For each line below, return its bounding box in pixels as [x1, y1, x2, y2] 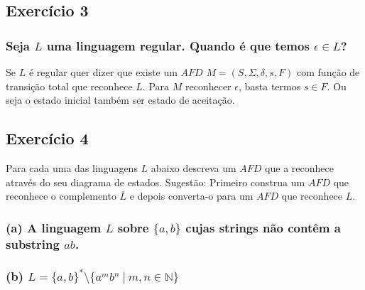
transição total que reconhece [6, 78, 133, 93]
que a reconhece [265, 160, 334, 175]
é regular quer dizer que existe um [28, 65, 178, 79]
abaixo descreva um [151, 160, 236, 175]
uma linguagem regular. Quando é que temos [46, 36, 310, 54]
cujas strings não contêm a [185, 218, 341, 236]
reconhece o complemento [6, 188, 116, 203]
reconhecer [185, 78, 231, 93]
